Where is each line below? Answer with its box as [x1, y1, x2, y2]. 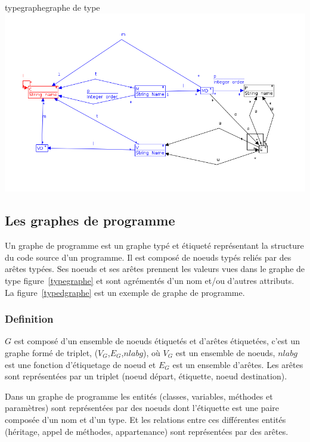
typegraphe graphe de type [5, 1, 100, 13]
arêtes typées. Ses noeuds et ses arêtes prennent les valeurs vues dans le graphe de [5, 262, 305, 275]
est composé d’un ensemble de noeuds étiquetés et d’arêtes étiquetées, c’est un [14, 335, 300, 347]
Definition [5, 311, 54, 326]
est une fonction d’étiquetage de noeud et [5, 358, 156, 370]
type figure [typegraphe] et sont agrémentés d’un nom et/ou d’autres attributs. [5, 274, 294, 287]
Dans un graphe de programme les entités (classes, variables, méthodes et [5, 390, 273, 402]
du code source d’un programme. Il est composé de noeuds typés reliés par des [5, 251, 292, 263]
